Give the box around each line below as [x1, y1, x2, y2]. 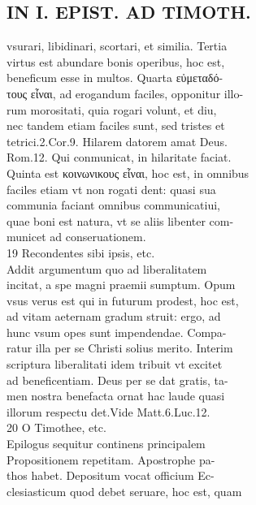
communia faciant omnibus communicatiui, [7, 196, 220, 214]
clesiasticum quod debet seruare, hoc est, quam [7, 482, 242, 499]
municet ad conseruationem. [7, 228, 146, 245]
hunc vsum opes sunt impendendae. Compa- [7, 323, 227, 340]
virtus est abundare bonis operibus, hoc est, [7, 53, 225, 70]
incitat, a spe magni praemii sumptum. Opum [7, 276, 236, 293]
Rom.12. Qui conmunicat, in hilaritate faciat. [7, 149, 232, 166]
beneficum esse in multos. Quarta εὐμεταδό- [7, 69, 223, 86]
